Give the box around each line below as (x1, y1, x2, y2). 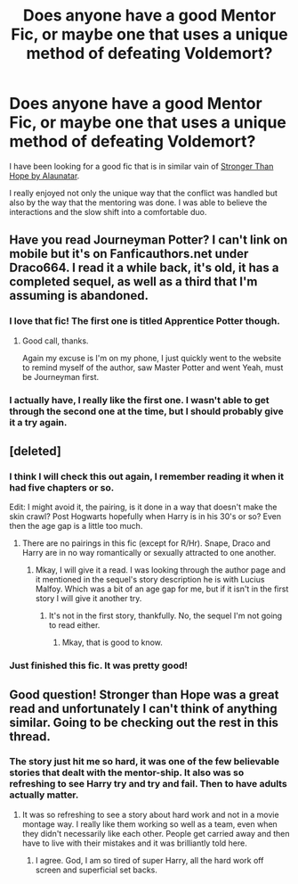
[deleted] (9, 443, 62, 459)
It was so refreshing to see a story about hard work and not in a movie (21, 809, 279, 820)
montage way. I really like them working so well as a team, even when (21, 818, 278, 830)
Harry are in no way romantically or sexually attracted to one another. (21, 548, 277, 558)
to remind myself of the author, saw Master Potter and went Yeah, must (21, 362, 284, 373)
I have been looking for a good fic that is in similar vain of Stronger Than (9, 161, 274, 171)
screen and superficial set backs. (35, 864, 157, 875)
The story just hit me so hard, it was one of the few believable (9, 756, 280, 768)
